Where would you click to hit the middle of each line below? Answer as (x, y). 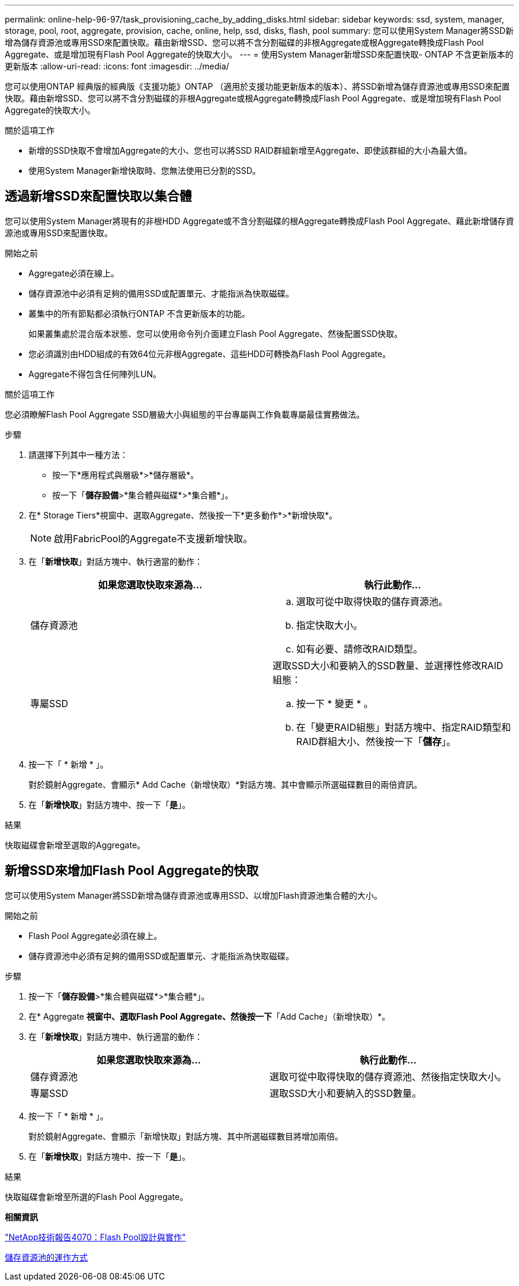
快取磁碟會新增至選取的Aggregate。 (75, 845)
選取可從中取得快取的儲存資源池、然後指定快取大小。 (388, 1076)
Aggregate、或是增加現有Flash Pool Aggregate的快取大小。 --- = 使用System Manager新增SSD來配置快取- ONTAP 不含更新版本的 (259, 54)
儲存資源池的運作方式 (46, 1257)
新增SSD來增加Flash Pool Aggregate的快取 (132, 871)
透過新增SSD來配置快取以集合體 (98, 196)
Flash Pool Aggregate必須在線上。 (95, 935)
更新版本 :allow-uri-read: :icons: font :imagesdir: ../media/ (117, 66)
